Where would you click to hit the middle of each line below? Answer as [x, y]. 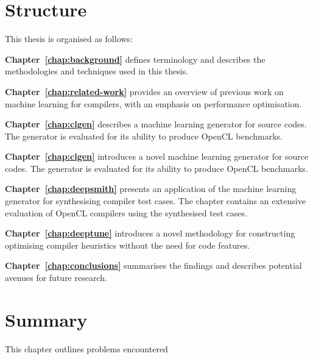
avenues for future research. [56, 278]
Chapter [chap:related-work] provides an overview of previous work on [144, 91]
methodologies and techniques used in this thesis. [97, 71]
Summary [46, 319]
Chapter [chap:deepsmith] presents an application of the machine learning [151, 189]
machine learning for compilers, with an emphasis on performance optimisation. [153, 103]
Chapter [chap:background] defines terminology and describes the [135, 59]
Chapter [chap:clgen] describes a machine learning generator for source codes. [156, 124]
